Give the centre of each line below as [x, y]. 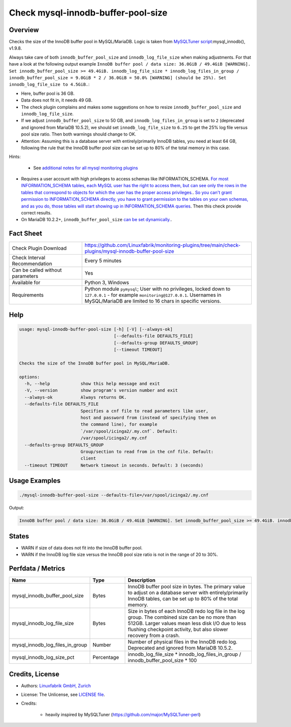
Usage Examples [35, 481]
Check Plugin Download [39, 248]
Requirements [28, 295]
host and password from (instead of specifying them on [148, 418]
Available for [26, 283]
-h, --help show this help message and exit [92, 384]
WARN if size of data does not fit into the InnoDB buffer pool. [82, 548]
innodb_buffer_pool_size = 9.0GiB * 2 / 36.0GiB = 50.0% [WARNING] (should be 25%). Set [118, 78]
